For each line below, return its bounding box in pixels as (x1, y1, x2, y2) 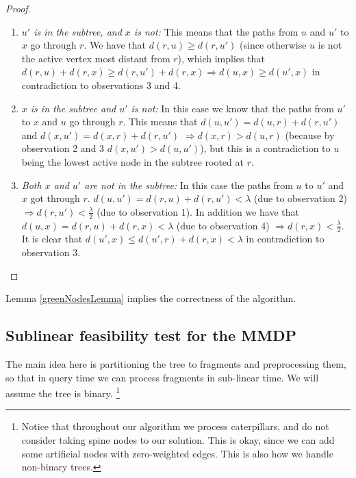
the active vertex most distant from (21, 51, 170, 65)
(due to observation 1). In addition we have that (97, 204, 299, 218)
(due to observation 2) (254, 191, 347, 205)
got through (30, 191, 80, 205)
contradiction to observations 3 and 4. (21, 77, 181, 92)
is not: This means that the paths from (133, 24, 298, 38)
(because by (285, 127, 335, 142)
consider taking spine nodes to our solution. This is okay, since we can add (21, 432, 335, 446)
